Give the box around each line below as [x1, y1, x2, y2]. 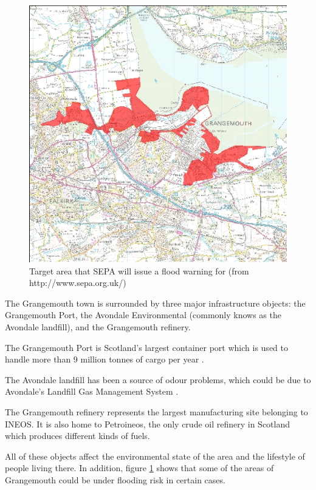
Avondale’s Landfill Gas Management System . [5, 385, 179, 398]
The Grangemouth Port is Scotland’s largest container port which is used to [5, 341, 288, 353]
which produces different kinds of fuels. [5, 429, 150, 442]
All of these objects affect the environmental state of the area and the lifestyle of [5, 449, 305, 462]
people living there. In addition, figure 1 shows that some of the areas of [5, 461, 274, 474]
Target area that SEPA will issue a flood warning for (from [29, 264, 249, 277]
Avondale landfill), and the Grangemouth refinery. [5, 320, 191, 333]
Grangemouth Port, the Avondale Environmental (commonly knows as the [5, 308, 281, 321]
